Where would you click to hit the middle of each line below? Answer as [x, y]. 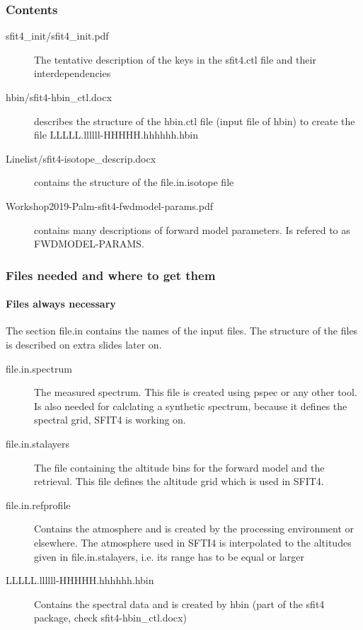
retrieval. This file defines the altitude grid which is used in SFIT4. [179, 481]
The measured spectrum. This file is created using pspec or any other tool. [196, 392]
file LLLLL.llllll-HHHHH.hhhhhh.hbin [116, 135]
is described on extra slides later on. [84, 344]
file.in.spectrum [39, 368]
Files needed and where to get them [111, 275]
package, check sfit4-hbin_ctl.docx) [110, 618]
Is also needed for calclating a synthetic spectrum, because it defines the [191, 406]
